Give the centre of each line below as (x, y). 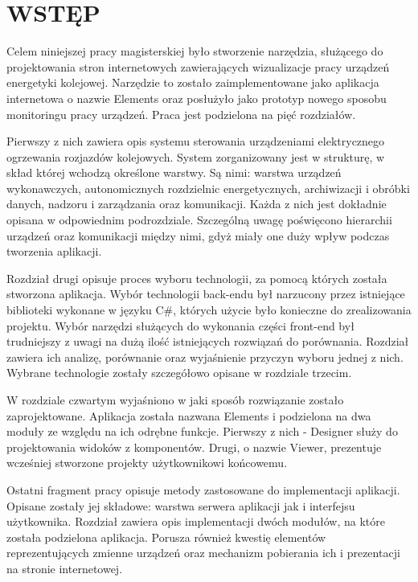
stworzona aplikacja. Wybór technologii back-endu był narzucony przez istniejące (206, 294)
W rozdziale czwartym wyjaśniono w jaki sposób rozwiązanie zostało (175, 400)
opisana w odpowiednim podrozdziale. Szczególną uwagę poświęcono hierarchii (199, 220)
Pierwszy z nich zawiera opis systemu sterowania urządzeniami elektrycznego (196, 141)
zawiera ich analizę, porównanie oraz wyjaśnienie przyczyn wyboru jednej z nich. (205, 357)
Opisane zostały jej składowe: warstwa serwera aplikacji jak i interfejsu (181, 505)
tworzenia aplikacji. (54, 251)
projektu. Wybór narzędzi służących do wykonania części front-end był (180, 325)
